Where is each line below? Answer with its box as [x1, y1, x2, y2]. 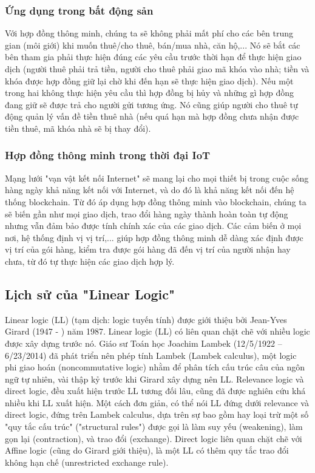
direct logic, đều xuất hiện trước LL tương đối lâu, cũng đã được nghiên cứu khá [5, 384, 306, 397]
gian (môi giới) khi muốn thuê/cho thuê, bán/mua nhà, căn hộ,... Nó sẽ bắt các [5, 38, 300, 51]
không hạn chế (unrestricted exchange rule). [5, 455, 169, 468]
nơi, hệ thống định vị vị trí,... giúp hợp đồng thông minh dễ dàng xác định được [5, 231, 303, 243]
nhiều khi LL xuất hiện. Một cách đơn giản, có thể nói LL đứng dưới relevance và [5, 396, 309, 409]
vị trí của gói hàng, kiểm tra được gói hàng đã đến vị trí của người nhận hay [5, 243, 291, 256]
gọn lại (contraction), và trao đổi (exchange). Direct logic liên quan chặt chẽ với [5, 432, 302, 444]
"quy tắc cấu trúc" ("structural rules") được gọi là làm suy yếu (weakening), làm [5, 420, 303, 433]
